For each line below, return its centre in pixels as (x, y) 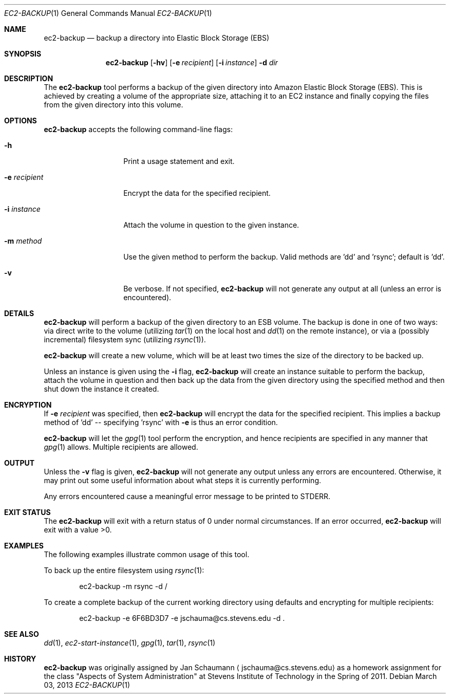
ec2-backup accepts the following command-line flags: (138, 129)
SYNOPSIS (23, 54)
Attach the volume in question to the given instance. (211, 225)
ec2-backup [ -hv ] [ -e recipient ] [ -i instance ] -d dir (192, 62)
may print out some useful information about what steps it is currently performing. (183, 480)
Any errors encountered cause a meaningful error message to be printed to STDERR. (187, 496)
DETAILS (19, 313)
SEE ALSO (22, 634)
